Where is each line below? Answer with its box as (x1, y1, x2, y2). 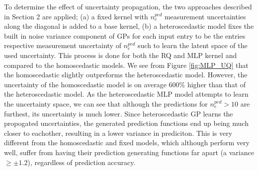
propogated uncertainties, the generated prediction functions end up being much (4, 118, 249, 128)
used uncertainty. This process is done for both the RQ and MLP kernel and (4, 50, 237, 60)
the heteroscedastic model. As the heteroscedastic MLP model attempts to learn (4, 89, 249, 99)
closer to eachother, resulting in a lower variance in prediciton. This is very (4, 127, 233, 138)
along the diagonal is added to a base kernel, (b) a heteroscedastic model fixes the (4, 21, 254, 31)
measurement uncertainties (164, 11, 246, 21)
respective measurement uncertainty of (4, 40, 121, 51)
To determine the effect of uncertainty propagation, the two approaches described (4, 1, 252, 11)
